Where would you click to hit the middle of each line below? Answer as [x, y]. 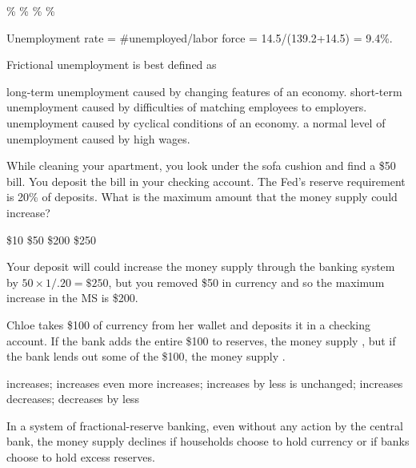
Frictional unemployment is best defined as [112, 65]
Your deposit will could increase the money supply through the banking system [201, 266]
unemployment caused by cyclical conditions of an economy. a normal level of [196, 122]
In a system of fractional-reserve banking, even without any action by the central [205, 425]
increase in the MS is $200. [72, 298]
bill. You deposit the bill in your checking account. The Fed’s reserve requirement [206, 181]
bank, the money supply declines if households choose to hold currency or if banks [208, 441]
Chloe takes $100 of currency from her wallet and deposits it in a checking [188, 324]
